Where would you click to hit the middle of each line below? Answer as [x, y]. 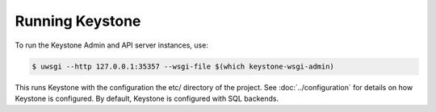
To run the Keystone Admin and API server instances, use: [112, 45]
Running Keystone [78, 21]
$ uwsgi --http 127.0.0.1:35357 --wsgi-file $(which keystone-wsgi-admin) [183, 66]
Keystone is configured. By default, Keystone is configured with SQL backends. [147, 98]
